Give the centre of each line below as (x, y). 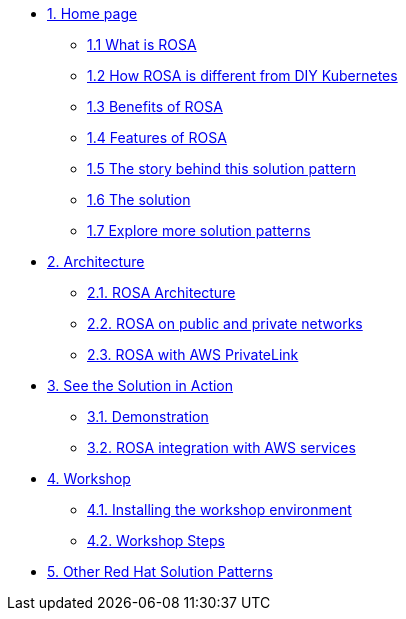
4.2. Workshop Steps (156, 540)
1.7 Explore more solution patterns (199, 230)
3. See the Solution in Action (140, 385)
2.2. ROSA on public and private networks (225, 323)
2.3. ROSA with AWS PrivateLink (193, 354)
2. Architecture (96, 261)
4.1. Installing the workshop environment (219, 509)
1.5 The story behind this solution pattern (222, 168)
